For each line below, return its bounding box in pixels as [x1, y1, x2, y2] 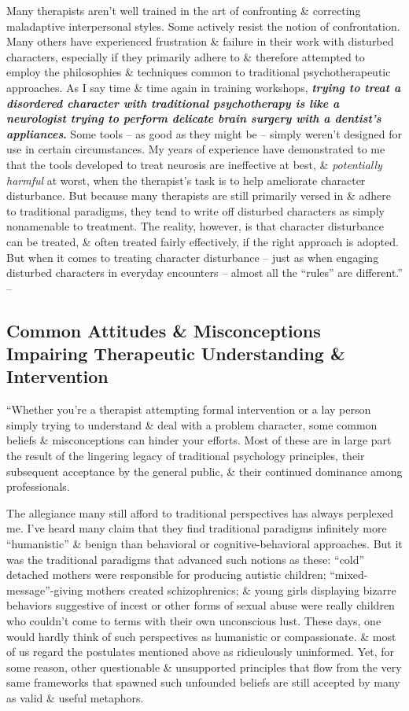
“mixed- [330, 566, 368, 583]
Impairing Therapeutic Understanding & [6, 341, 345, 366]
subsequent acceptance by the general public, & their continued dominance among [6, 462, 403, 479]
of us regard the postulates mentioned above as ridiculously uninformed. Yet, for [6, 643, 394, 660]
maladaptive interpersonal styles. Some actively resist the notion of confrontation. [6, 17, 400, 34]
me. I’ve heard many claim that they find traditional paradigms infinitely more [6, 520, 387, 536]
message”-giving [6, 581, 83, 598]
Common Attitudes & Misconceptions [6, 318, 321, 342]
